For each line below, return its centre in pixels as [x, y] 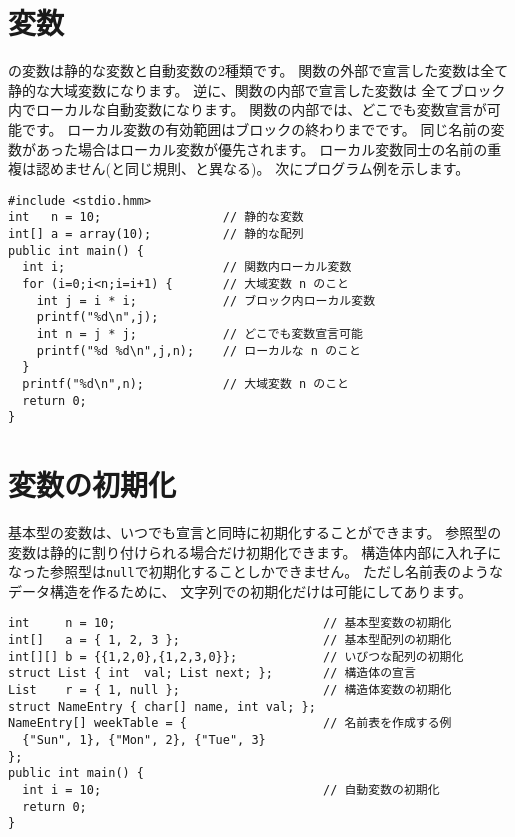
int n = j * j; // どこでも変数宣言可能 [199, 333]
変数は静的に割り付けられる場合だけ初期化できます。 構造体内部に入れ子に [255, 551]
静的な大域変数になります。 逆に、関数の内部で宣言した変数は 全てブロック [257, 89]
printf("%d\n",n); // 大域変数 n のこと [185, 383]
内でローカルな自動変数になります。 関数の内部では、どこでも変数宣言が [247, 109]
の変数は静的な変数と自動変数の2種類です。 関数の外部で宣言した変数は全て [258, 70]
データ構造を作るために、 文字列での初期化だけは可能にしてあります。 [240, 590]
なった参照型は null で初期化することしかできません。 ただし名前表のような [255, 571]
